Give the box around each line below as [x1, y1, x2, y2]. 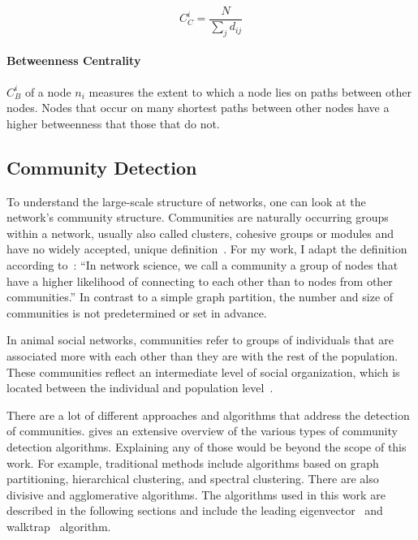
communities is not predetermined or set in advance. [6, 304, 267, 321]
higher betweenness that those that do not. [6, 114, 220, 132]
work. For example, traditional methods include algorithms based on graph [6, 454, 379, 471]
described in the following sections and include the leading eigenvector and [6, 502, 383, 519]
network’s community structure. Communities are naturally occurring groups [6, 209, 389, 226]
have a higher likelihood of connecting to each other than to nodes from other [6, 272, 393, 289]
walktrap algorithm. [6, 517, 111, 534]
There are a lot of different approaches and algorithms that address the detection [6, 406, 410, 423]
